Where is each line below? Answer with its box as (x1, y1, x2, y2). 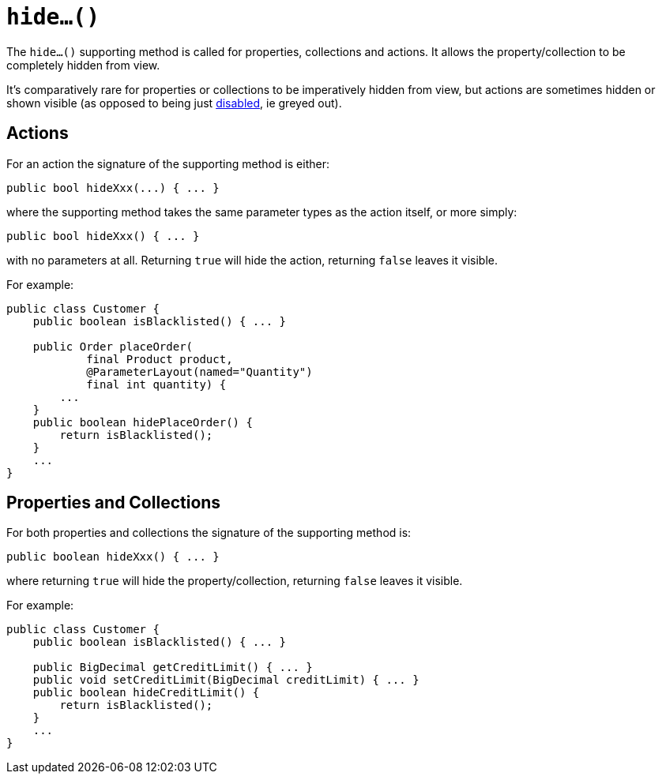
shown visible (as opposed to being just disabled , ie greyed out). (6, 96, 342, 110)
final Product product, (86, 352, 233, 366)
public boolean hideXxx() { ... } (6, 550, 220, 564)
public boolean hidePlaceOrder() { (32, 415, 253, 429)
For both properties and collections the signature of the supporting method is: (6, 526, 412, 540)
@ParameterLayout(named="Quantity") (86, 365, 313, 378)
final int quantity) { (86, 377, 227, 391)
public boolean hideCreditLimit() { (32, 686, 260, 699)
